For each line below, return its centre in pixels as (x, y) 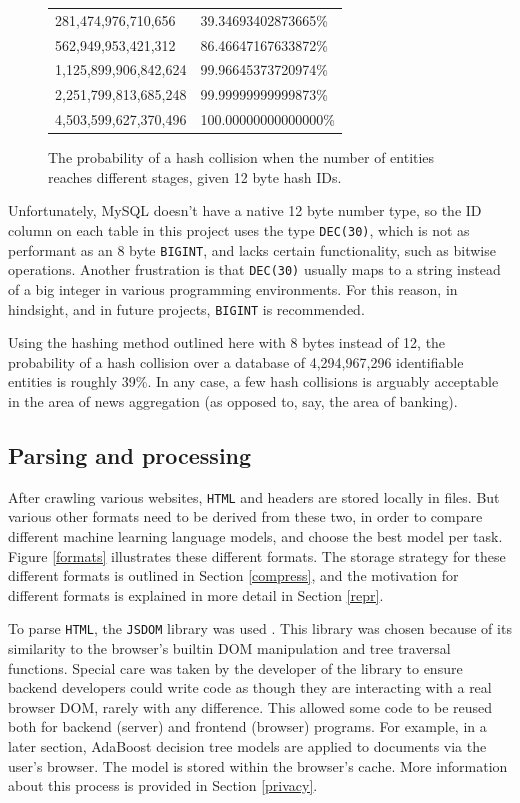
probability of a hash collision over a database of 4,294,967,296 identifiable (236, 361)
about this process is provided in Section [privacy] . (163, 785)
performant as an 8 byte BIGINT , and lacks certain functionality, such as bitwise (252, 249)
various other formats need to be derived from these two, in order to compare (245, 516)
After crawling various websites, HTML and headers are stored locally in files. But (254, 496)
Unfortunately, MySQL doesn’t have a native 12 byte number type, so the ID (245, 210)
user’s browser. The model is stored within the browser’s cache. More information (258, 765)
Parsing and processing (130, 454)
